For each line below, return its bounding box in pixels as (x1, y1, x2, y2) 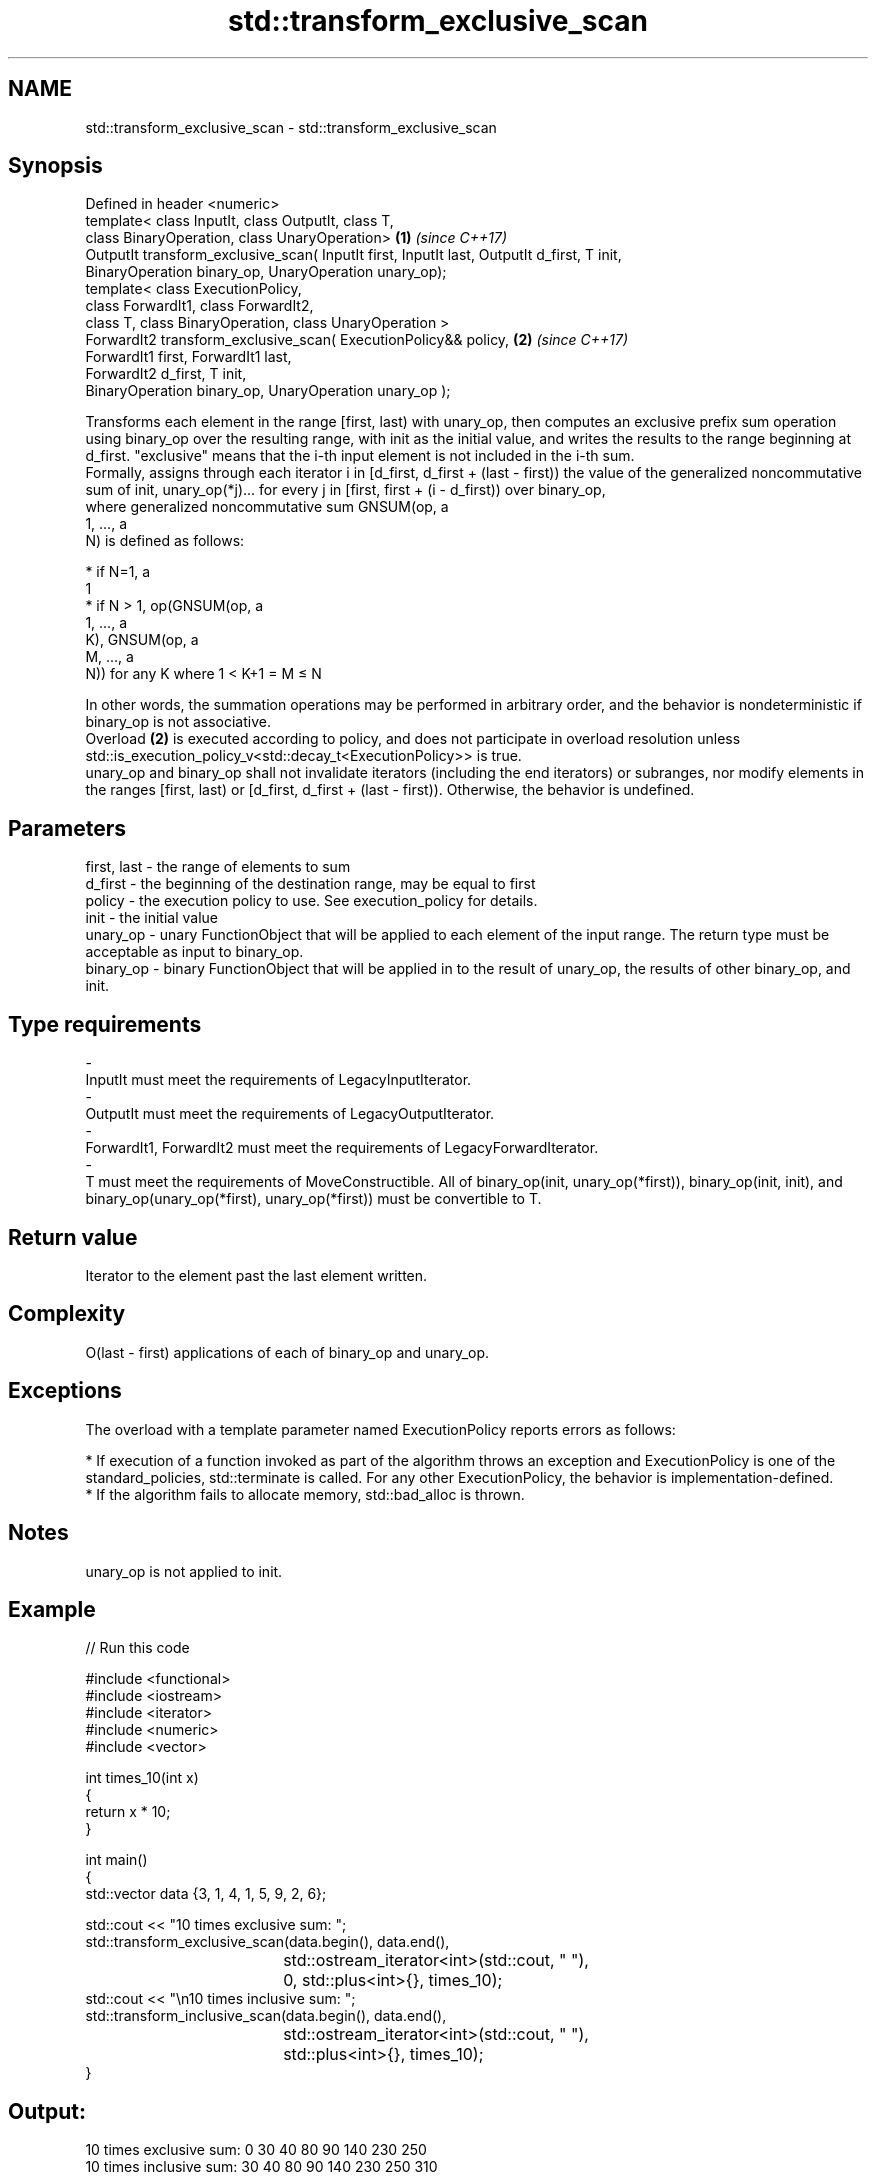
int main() (85, 1851, 148, 1869)
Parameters (8, 815, 126, 841)
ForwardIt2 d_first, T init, (85, 365, 247, 383)
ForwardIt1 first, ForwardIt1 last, (85, 348, 292, 366)
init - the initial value (85, 909, 219, 927)
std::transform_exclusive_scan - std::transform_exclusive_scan (85, 118, 497, 136)
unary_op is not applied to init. (85, 1562, 283, 1580)
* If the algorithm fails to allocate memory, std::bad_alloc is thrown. (85, 1485, 525, 1503)
